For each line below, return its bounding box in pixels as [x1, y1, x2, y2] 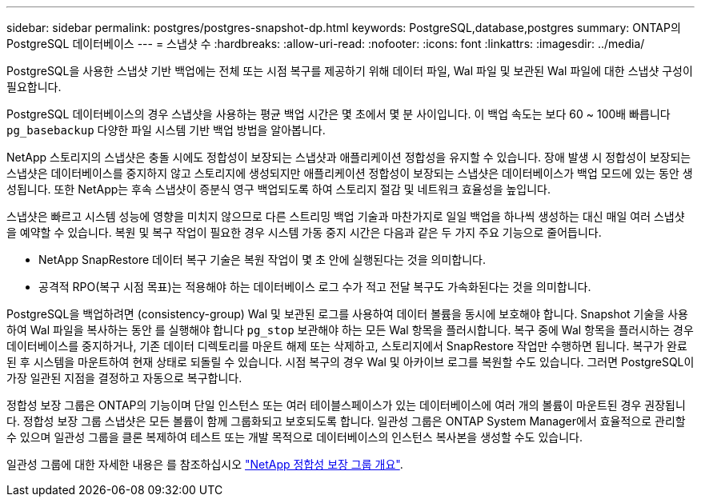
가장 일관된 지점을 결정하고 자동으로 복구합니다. [6, 371, 242, 385]
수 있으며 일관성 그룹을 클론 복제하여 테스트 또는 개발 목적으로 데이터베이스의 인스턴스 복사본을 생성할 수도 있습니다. [6, 430, 583, 444]
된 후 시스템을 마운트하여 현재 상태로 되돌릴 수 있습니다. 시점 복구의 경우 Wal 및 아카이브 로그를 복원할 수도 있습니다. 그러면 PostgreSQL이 [6, 355, 695, 369]
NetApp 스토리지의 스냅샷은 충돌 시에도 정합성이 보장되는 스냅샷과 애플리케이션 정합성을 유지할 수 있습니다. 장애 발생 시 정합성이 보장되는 [6, 150, 691, 164]
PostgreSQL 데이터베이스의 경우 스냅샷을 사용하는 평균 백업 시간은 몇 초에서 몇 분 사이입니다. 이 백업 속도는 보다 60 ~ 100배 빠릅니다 [6, 107, 671, 121]
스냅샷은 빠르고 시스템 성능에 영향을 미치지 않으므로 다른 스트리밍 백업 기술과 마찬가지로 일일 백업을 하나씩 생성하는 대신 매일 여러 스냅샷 [6, 210, 685, 223]
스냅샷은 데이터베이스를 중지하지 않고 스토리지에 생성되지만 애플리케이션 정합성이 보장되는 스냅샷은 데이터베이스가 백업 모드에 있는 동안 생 [6, 166, 693, 180]
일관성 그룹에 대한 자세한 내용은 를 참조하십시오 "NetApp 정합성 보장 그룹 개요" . [6, 457, 403, 471]
